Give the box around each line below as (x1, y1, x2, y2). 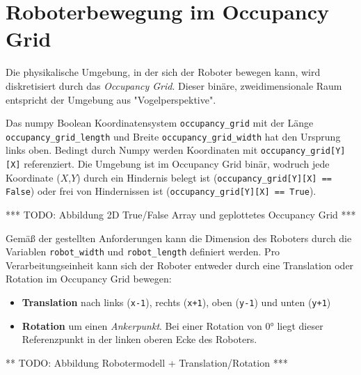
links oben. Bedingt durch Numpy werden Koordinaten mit (6, 143, 258, 157)
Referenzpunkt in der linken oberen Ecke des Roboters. (22, 332, 257, 346)
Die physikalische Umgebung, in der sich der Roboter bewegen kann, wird (6, 65, 321, 79)
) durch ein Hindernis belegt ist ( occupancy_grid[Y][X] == (77, 170, 332, 184)
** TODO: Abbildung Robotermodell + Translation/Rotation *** (6, 355, 288, 369)
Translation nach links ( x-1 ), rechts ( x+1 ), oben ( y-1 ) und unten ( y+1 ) (22, 295, 331, 310)
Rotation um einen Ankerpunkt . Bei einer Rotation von (22, 318, 262, 333)
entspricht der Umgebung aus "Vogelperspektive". (6, 92, 216, 106)
